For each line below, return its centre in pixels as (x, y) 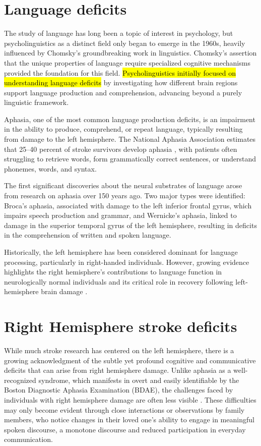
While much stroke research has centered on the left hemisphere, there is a (119, 350)
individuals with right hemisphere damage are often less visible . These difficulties (130, 400)
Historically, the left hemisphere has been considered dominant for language (121, 252)
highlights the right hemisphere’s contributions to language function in (113, 272)
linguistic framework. (37, 102)
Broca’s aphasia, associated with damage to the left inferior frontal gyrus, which (128, 205)
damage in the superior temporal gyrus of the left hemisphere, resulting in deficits (130, 225)
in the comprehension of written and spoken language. (88, 235)
